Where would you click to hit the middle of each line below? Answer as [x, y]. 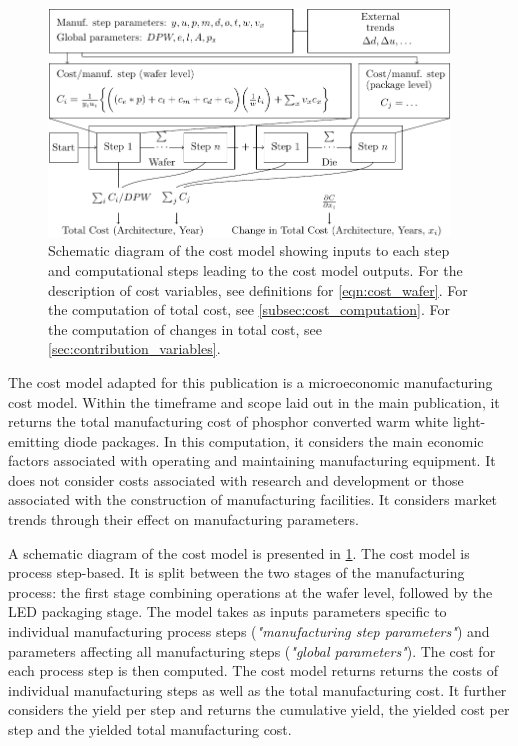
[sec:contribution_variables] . [134, 348]
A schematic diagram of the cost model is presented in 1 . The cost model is [239, 552]
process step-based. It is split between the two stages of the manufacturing [236, 572]
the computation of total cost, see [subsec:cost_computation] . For [249, 309]
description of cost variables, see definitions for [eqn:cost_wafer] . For [258, 289]
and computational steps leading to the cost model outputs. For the [255, 269]
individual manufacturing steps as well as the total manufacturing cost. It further [257, 689]
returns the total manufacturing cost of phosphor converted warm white [228, 421]
